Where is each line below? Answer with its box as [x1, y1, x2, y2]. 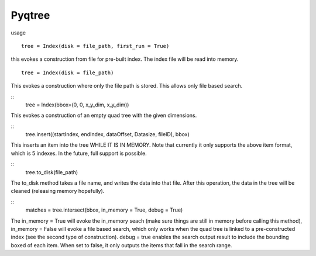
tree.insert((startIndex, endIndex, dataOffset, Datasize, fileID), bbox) [25, 131, 190, 138]
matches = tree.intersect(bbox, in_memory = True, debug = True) [25, 206, 183, 213]
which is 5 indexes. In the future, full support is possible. [11, 150, 147, 157]
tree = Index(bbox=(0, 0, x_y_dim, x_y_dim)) [25, 101, 129, 108]
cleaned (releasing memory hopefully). [11, 188, 105, 195]
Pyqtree [11, 9, 50, 22]
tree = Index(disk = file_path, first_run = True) [21, 43, 170, 49]
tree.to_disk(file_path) [25, 168, 78, 175]
